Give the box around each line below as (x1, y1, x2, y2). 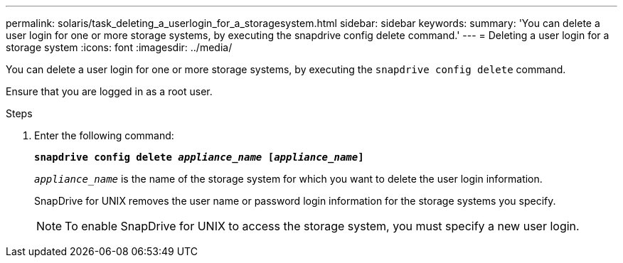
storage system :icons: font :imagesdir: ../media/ (6, 41, 233, 53)
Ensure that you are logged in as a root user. (6, 85, 213, 97)
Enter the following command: (34, 129, 174, 141)
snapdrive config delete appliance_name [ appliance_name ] (34, 151, 364, 163)
